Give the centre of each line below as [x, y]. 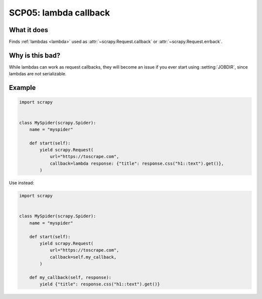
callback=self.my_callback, [83, 257]
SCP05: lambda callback [59, 13]
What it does [29, 30]
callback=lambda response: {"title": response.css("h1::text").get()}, [137, 163]
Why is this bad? [35, 55]
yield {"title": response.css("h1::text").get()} [100, 284]
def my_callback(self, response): [70, 277]
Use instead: [22, 183]
